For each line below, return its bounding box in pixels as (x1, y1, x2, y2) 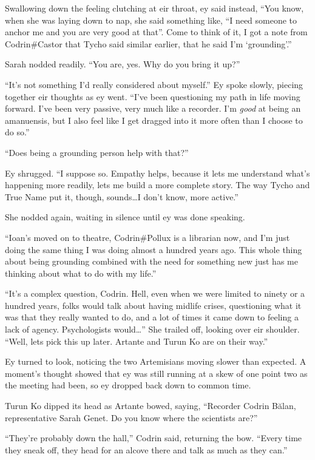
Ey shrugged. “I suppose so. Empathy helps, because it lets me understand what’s (5, 166, 310, 179)
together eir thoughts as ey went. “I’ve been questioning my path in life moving (5, 90, 300, 103)
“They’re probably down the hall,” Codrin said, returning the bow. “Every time (5, 431, 302, 444)
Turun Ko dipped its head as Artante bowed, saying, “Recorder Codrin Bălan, (5, 399, 296, 412)
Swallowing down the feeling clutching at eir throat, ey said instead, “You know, (5, 2, 304, 14)
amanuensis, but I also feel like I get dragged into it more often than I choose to (5, 113, 303, 126)
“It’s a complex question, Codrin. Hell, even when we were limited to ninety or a (5, 287, 305, 300)
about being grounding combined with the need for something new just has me (5, 255, 298, 268)
